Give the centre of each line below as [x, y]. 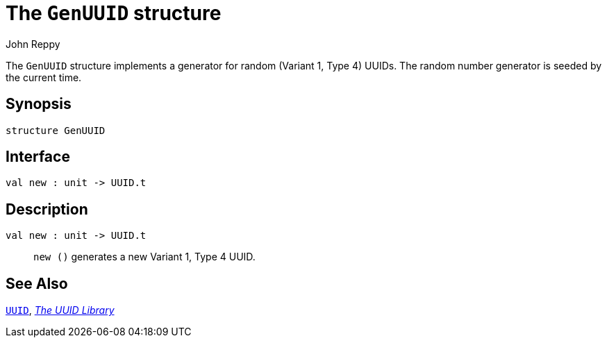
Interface [38, 157]
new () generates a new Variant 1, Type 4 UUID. [144, 257]
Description [47, 209]
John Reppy [33, 44]
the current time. [44, 77]
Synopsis [39, 104]
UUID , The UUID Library [60, 310]
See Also [37, 283]
